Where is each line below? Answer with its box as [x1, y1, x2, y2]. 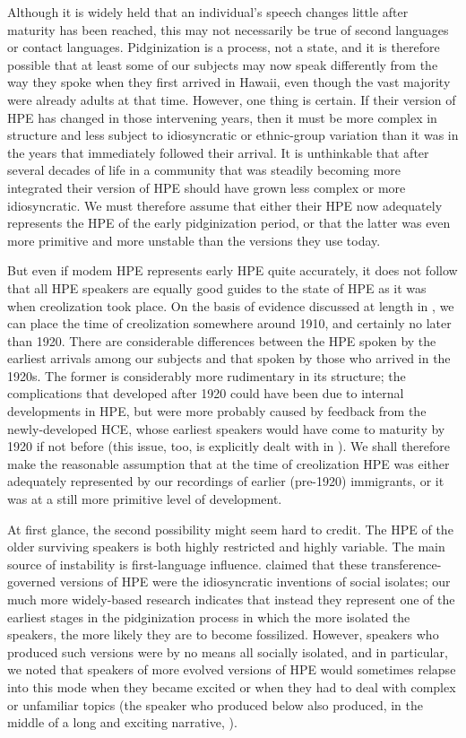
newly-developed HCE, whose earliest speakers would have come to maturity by [7, 419, 445, 438]
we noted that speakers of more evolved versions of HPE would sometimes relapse [7, 660, 456, 679]
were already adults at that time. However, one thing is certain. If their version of [7, 90, 456, 109]
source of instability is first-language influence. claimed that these [7, 554, 367, 573]
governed [7, 572, 56, 591]
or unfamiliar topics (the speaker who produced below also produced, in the [7, 695, 424, 714]
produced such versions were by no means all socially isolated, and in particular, [7, 642, 448, 661]
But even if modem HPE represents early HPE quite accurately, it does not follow [7, 261, 458, 280]
